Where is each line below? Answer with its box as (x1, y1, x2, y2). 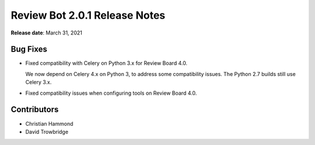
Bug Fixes (10, 44, 48, 54)
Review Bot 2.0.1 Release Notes (10, 9, 166, 22)
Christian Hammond (25, 120, 73, 127)
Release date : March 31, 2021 (10, 29, 83, 36)
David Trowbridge (25, 128, 69, 135)
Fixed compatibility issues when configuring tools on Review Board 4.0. (25, 89, 197, 96)
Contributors (10, 105, 59, 115)
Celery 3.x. (25, 79, 52, 86)
